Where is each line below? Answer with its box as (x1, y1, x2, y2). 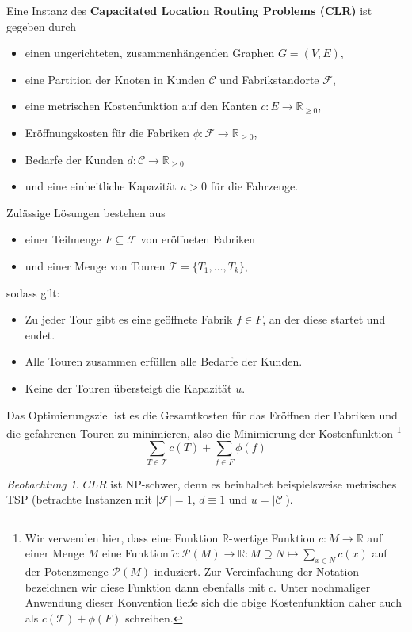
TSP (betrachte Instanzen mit (6, 491, 152, 508)
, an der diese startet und (262, 311, 386, 327)
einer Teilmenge (25, 231, 101, 247)
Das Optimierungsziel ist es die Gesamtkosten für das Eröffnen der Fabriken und (6, 406, 398, 423)
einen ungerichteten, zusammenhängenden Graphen (25, 44, 275, 61)
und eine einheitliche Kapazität (25, 178, 177, 194)
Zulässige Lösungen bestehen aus (6, 204, 166, 220)
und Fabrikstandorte (219, 71, 319, 87)
